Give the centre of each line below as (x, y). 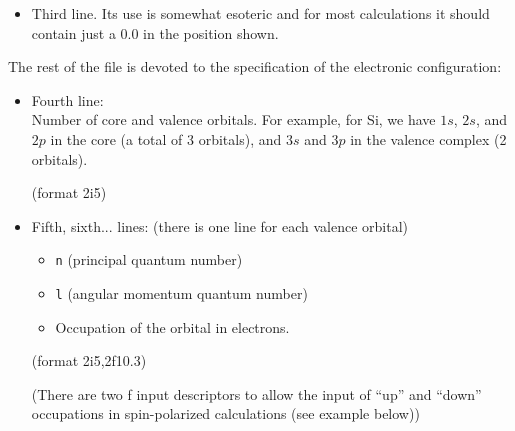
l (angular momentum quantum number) (181, 293)
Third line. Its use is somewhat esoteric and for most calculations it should (260, 13)
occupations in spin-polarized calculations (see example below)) (225, 413)
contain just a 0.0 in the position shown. (155, 32)
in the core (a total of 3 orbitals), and (166, 138)
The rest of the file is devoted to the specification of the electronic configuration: (255, 66)
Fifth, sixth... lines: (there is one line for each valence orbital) (220, 225)
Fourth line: (67, 99)
